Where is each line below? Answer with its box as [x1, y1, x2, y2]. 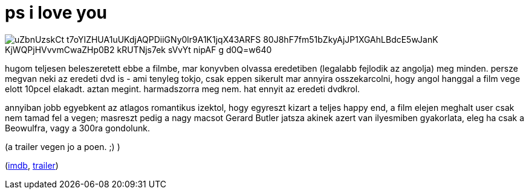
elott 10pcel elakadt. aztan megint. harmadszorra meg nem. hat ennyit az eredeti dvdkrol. [5, 83, 360, 94]
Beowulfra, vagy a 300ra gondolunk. [5, 122, 150, 133]
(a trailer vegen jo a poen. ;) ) [5, 141, 120, 152]
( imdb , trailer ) [5, 160, 59, 171]
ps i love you [5, 2, 107, 23]
